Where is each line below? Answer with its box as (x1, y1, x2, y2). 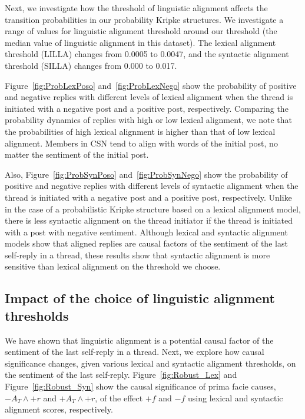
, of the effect (95, 391, 143, 404)
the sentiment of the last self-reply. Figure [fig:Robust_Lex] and (5, 368, 237, 381)
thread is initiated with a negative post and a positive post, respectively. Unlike (5, 191, 292, 203)
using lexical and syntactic (188, 391, 283, 404)
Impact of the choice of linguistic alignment (5, 289, 275, 307)
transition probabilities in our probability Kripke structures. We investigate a (5, 13, 284, 25)
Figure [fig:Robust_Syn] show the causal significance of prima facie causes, (5, 380, 276, 393)
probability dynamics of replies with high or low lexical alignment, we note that (5, 114, 292, 126)
